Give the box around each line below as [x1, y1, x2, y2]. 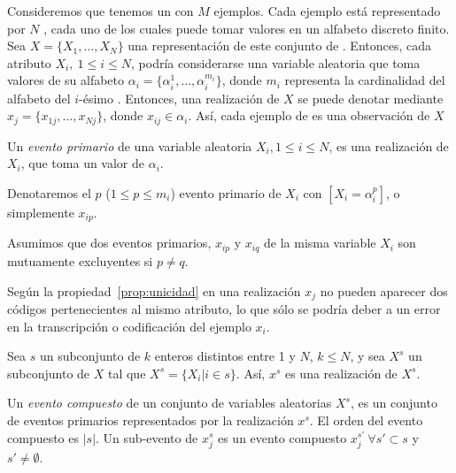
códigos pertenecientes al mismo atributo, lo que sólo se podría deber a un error [7, 299, 441, 317]
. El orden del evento [309, 410, 423, 429]
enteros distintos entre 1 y [154, 347, 296, 365]
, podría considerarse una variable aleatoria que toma [131, 53, 421, 72]
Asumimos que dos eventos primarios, [7, 233, 212, 252]
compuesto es [7, 428, 80, 446]
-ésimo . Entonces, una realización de [79, 88, 280, 107]
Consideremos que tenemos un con [7, 2, 194, 19]
